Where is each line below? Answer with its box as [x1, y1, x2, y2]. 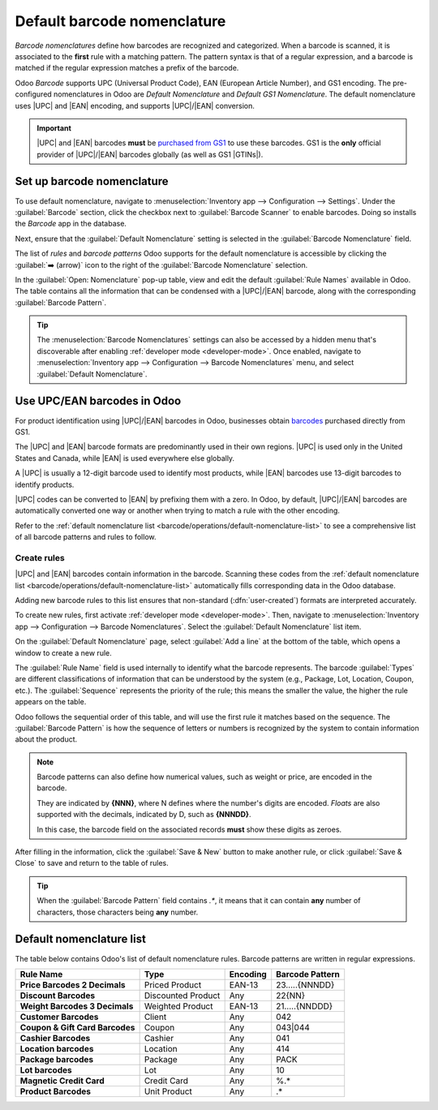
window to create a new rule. [15, 647, 113, 657]
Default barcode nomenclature [15, 12, 226, 30]
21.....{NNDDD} [276, 1000, 333, 1012]
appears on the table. [15, 697, 87, 707]
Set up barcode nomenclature [15, 174, 170, 188]
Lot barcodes [19, 1064, 72, 1075]
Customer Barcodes [19, 1011, 99, 1022]
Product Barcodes [19, 1086, 91, 1097]
